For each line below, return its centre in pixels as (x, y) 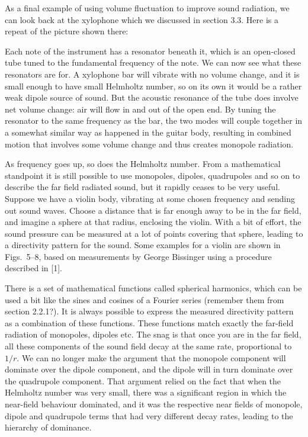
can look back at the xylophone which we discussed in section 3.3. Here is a (142, 19)
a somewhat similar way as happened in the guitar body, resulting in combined (148, 132)
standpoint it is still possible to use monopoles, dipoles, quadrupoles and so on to (153, 175)
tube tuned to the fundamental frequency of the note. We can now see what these (153, 62)
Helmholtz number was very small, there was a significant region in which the (146, 392)
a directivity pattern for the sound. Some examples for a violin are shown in (143, 245)
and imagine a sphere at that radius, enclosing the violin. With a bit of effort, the (153, 222)
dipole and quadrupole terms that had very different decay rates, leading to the (149, 415)
